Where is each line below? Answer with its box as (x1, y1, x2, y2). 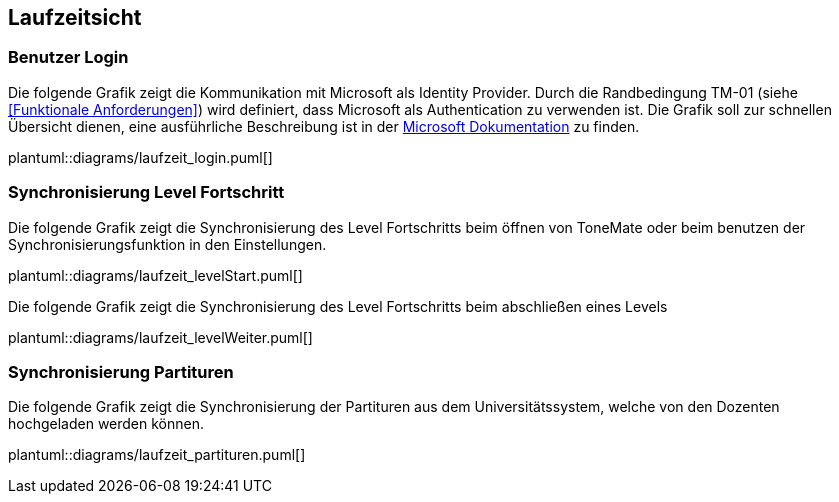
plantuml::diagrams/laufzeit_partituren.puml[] (8, 446, 306, 464)
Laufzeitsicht (8, 5, 142, 30)
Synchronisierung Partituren (8, 361, 234, 382)
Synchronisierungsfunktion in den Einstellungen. (8, 235, 327, 253)
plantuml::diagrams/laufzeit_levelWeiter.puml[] (8, 328, 313, 346)
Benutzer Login (8, 47, 129, 68)
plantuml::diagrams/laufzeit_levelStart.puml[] (8, 266, 303, 284)
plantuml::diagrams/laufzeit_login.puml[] (8, 148, 273, 166)
